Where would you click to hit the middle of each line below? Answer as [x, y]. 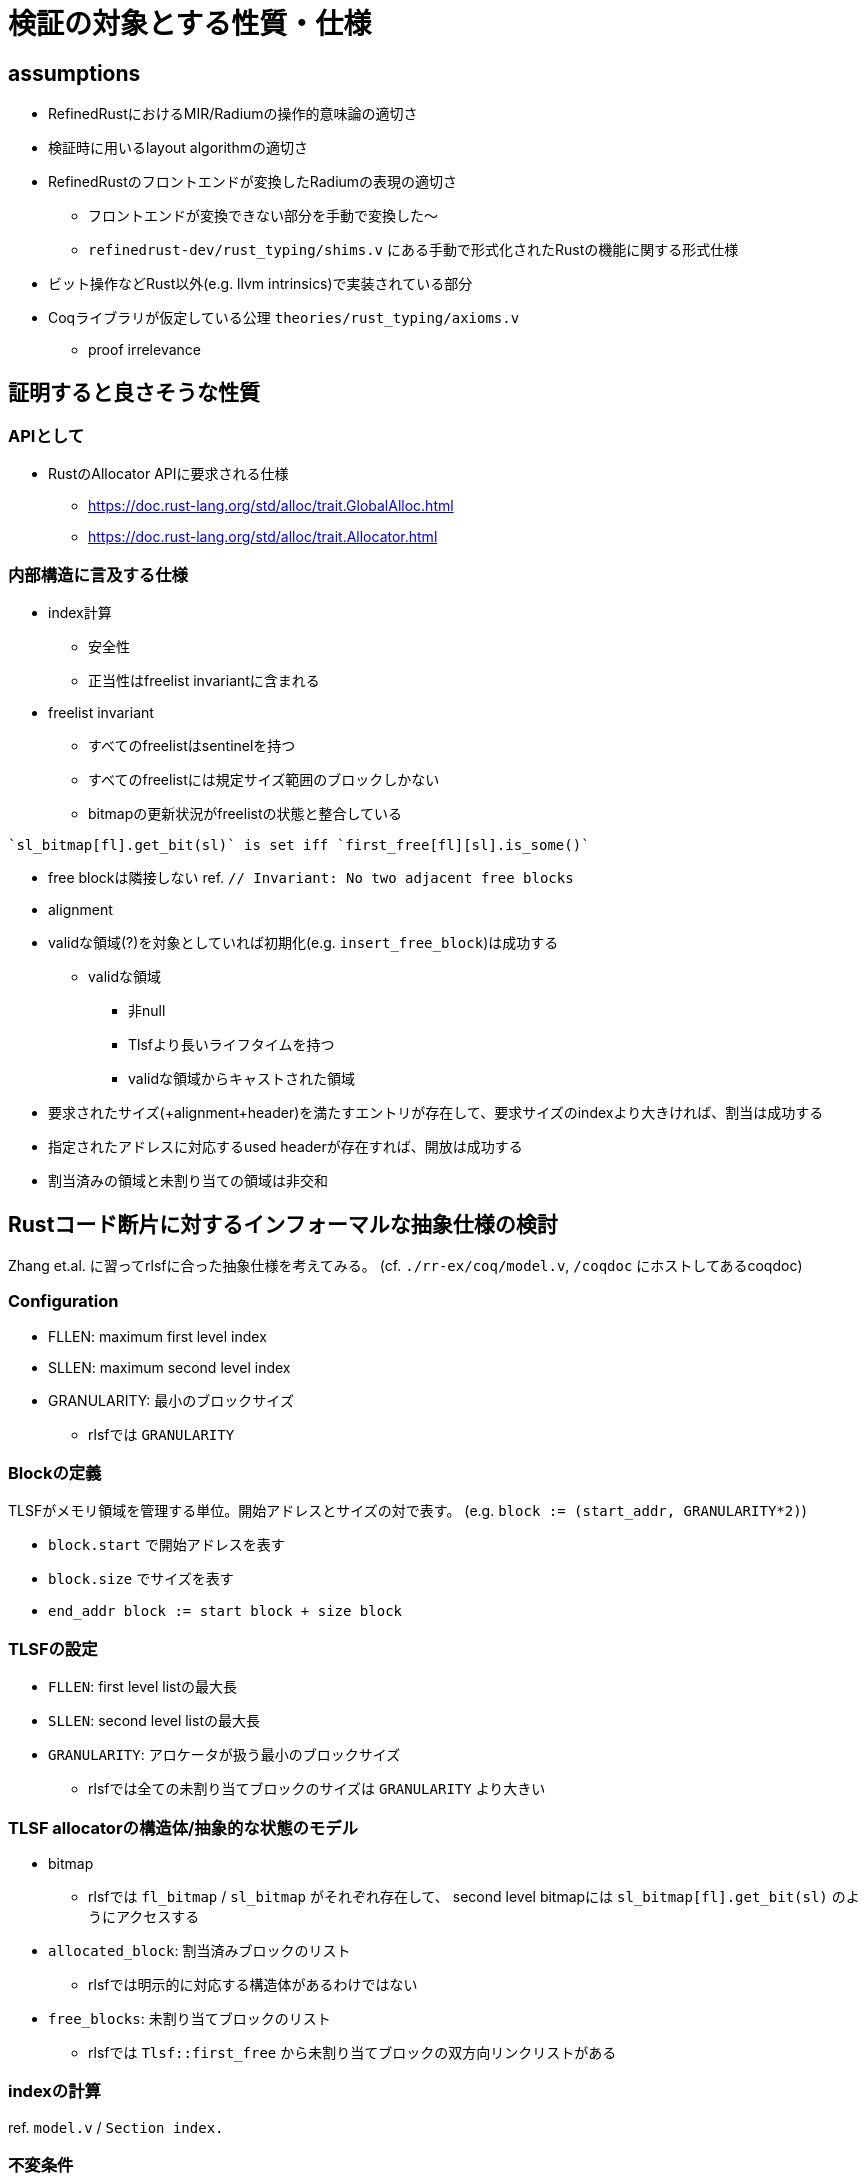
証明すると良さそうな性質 [134, 392]
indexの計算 [54, 2091]
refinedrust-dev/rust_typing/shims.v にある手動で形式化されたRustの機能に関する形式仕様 [413, 250]
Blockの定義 [55, 1473]
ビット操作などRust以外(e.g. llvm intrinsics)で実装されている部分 [260, 284]
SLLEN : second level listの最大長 [154, 1721]
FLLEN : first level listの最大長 [142, 1687]
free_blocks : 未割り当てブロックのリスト [189, 2018]
